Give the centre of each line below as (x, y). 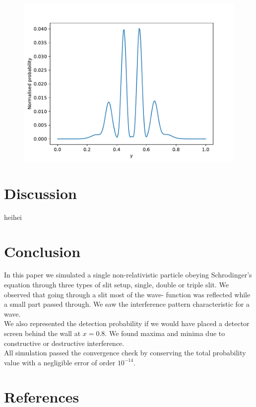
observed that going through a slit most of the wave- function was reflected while (127, 294)
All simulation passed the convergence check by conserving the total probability (125, 353)
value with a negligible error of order (60, 362)
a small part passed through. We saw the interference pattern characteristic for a (127, 304)
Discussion (40, 193)
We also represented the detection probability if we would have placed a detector (127, 323)
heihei (13, 217)
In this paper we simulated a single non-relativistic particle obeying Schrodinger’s (128, 275)
